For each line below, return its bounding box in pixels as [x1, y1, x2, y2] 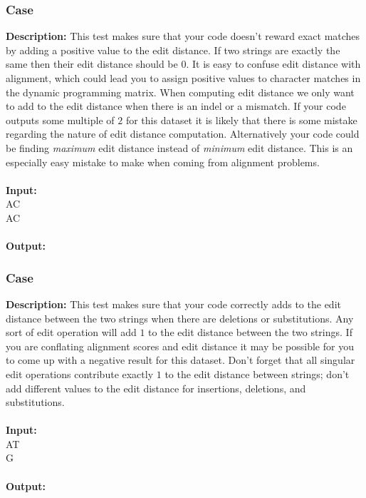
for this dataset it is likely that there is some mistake [125, 112, 357, 127]
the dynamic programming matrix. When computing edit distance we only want [6, 84, 355, 99]
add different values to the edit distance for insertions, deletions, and [6, 380, 306, 395]
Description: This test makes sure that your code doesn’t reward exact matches [6, 29, 360, 44]
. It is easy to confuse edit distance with [186, 56, 361, 71]
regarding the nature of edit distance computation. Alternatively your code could [6, 126, 360, 141]
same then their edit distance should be [6, 56, 178, 71]
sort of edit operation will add [6, 325, 137, 340]
